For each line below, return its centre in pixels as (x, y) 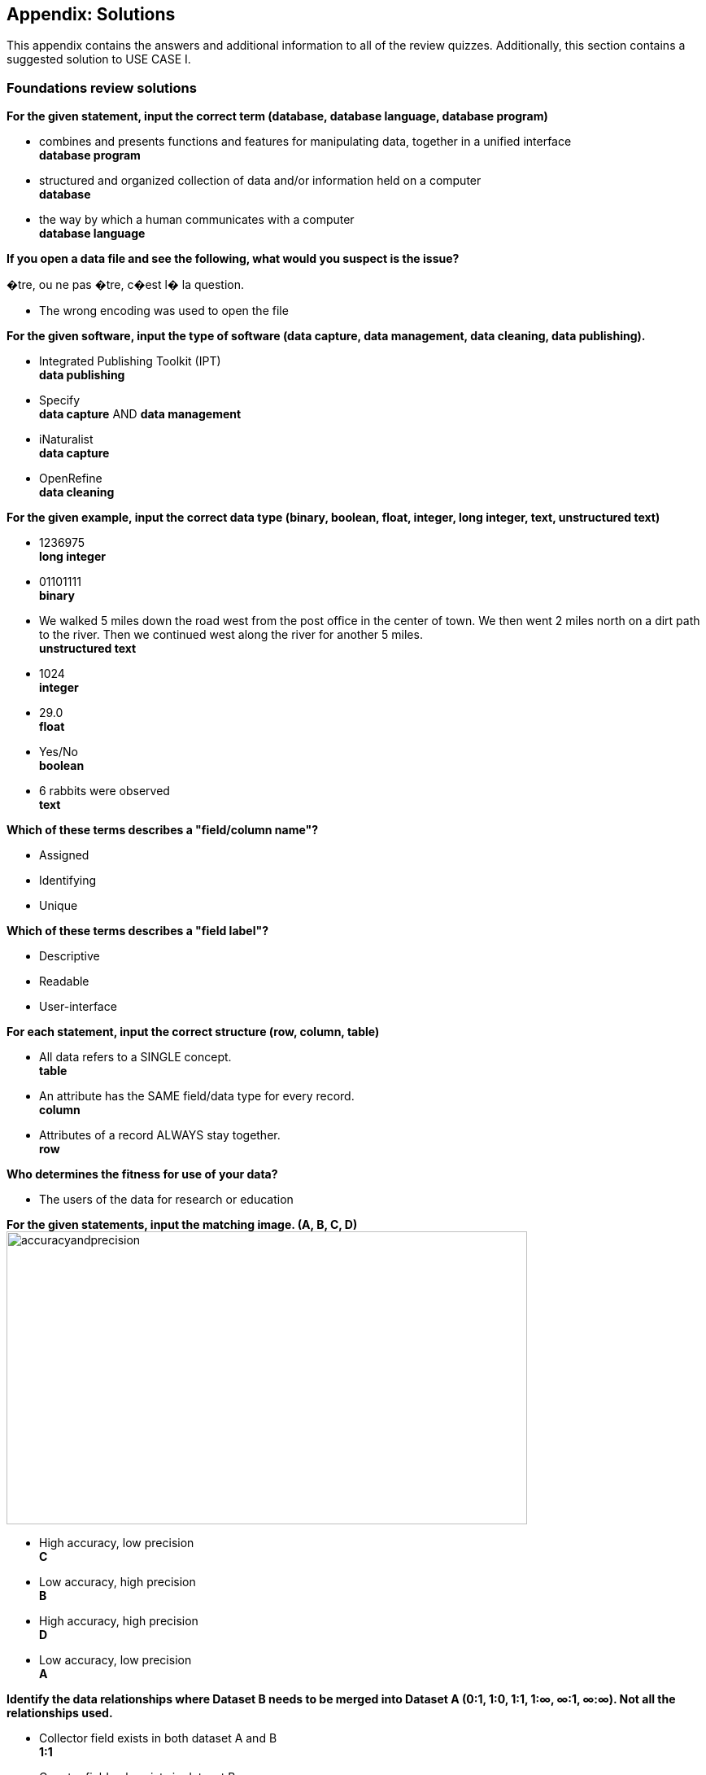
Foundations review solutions (102, 87)
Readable (64, 981)
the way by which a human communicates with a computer (197, 220)
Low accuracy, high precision (118, 1582)
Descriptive (70, 956)
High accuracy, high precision (119, 1621)
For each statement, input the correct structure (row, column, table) (193, 1032)
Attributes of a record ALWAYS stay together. (160, 1135)
